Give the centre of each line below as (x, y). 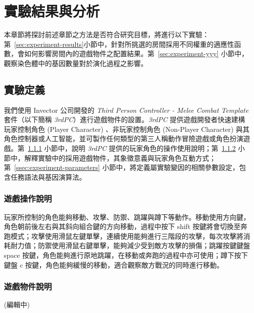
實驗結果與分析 (52, 11)
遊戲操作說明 (28, 198)
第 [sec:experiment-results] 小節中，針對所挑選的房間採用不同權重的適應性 (119, 44)
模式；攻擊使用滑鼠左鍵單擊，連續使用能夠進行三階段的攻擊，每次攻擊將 (127, 236)
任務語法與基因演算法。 (48, 177)
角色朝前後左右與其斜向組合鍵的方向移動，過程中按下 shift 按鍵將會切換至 (122, 226)
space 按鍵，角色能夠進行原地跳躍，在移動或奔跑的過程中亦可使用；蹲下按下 (126, 255)
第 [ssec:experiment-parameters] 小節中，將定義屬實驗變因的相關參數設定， (122, 167)
